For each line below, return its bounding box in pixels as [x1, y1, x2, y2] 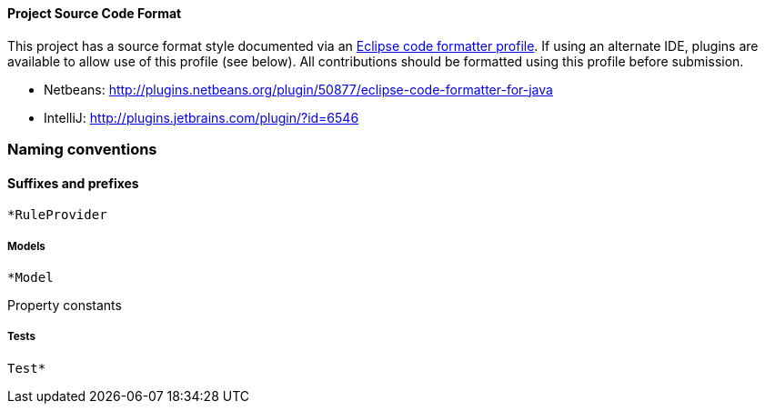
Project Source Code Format [7, 5, 182, 21]
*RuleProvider [7, 207, 107, 223]
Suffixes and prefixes [7, 175, 139, 191]
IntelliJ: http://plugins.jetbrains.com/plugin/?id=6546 [44, 109, 359, 125]
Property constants [7, 296, 122, 313]
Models [7, 239, 45, 253]
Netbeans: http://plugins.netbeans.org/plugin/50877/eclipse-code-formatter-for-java [44, 81, 553, 97]
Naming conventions [7, 139, 157, 158]
